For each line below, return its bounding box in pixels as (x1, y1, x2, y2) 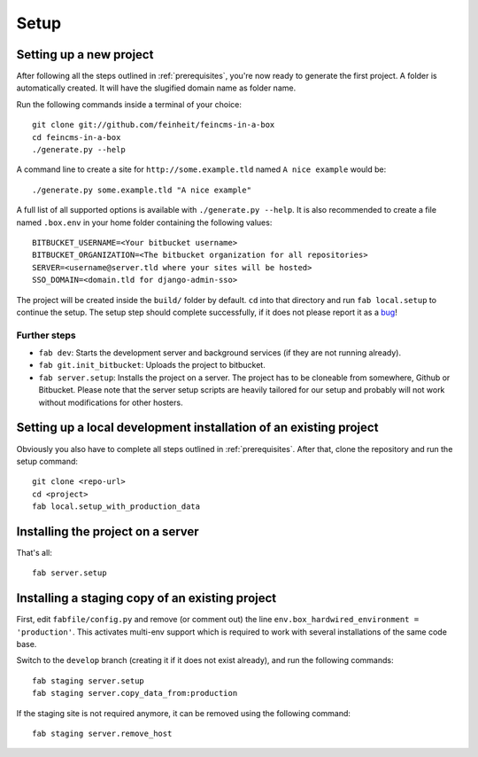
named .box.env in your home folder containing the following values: (16, 217, 273, 228)
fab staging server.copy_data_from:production (32, 688, 238, 698)
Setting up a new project (16, 47, 154, 62)
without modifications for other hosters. (38, 397, 183, 408)
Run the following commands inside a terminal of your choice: (16, 98, 243, 110)
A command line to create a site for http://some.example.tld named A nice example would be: (16, 164, 387, 175)
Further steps (16, 329, 76, 341)
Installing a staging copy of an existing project (16, 590, 277, 606)
